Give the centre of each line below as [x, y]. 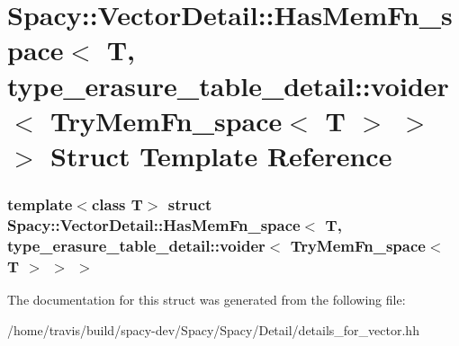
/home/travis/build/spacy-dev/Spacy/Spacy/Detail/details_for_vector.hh [213, 329]
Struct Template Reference [221, 155]
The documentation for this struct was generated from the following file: [207, 300]
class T [117, 204]
